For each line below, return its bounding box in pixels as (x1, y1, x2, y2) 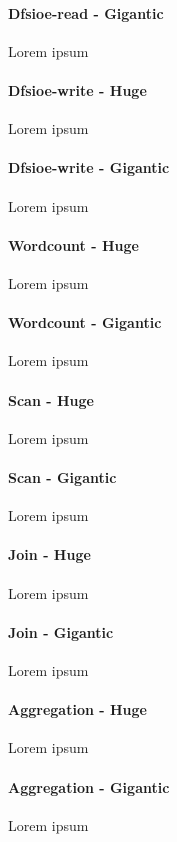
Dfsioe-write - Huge (8, 79, 147, 100)
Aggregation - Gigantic (8, 776, 170, 797)
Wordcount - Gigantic (8, 312, 162, 333)
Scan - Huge (8, 389, 94, 410)
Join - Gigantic (8, 621, 114, 642)
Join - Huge (8, 544, 91, 565)
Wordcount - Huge (8, 234, 139, 255)
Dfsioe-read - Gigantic (8, 2, 164, 23)
